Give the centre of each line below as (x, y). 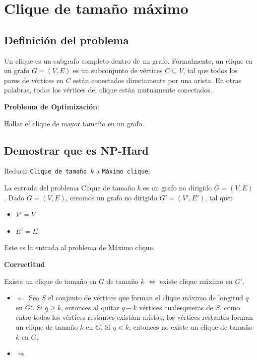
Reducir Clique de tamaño (45, 171)
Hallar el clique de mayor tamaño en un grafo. (74, 123)
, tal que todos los (210, 70)
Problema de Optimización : (52, 106)
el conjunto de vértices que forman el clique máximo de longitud (146, 298)
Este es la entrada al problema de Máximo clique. (79, 247)
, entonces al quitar (90, 307)
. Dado (14, 197)
